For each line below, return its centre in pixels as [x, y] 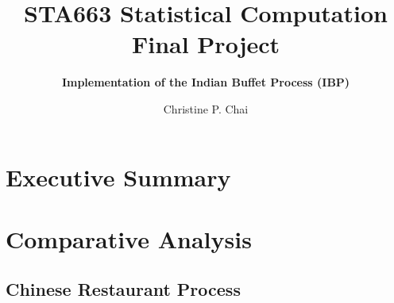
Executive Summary [118, 176]
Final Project [206, 44]
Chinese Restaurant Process [123, 289]
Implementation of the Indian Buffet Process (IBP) [206, 82]
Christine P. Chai [206, 108]
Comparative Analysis [129, 238]
